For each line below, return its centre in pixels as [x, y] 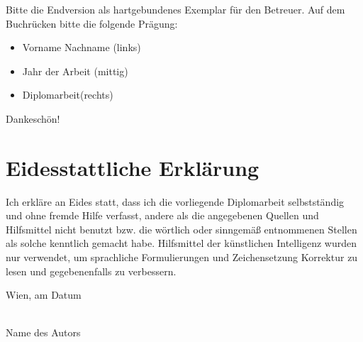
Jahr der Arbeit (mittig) [75, 71]
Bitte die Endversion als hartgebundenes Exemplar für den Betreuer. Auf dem [175, 9]
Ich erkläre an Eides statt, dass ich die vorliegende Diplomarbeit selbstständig [175, 201]
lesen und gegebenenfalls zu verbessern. [91, 271]
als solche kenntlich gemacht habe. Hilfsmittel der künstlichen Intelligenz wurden [181, 243]
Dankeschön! [33, 118]
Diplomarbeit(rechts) [68, 95]
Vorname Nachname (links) [82, 47]
